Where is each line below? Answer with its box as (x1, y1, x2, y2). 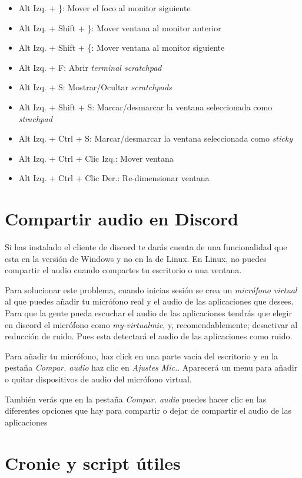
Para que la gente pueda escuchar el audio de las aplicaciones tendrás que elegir (5, 307, 292, 319)
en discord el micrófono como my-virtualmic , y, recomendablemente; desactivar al (5, 318, 298, 330)
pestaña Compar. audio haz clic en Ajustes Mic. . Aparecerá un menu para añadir (5, 361, 298, 374)
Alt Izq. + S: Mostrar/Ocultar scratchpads (18, 81, 172, 93)
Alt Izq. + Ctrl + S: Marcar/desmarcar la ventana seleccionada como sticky (18, 132, 293, 145)
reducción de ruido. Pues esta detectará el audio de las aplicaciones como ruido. (5, 330, 293, 342)
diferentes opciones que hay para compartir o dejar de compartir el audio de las (5, 404, 292, 417)
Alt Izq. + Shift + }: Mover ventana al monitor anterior (18, 21, 221, 34)
